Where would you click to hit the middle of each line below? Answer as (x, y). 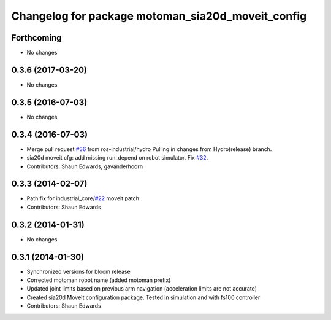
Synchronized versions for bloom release (79, 271)
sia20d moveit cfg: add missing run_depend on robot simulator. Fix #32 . (117, 158)
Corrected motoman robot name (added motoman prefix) (99, 280)
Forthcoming (36, 38)
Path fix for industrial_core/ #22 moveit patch (83, 198)
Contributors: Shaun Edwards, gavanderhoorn (85, 166)
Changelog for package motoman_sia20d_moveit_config (159, 16)
